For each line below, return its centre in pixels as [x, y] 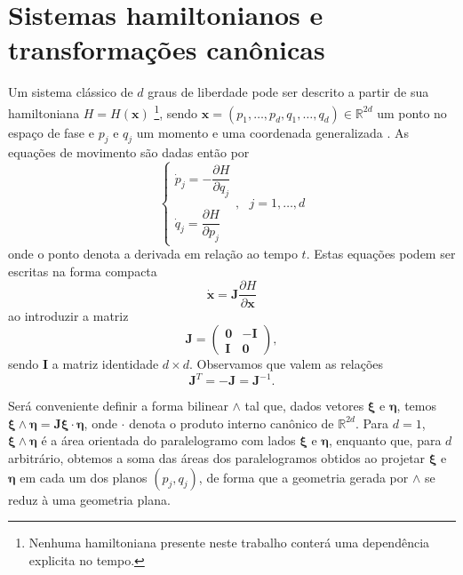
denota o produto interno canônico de [231, 423]
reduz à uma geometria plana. [89, 499]
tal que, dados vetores [304, 406]
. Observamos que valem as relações [286, 364]
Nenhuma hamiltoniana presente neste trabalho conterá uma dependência [229, 543]
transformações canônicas [167, 49]
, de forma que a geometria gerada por [303, 477]
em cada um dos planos [84, 477]
